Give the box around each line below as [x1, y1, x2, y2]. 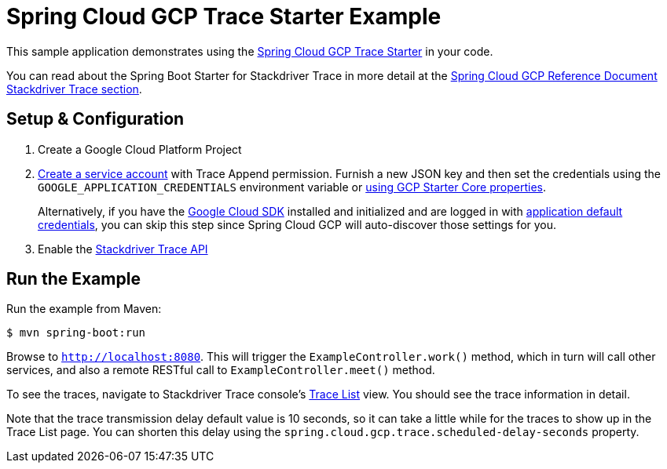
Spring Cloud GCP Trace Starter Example [6, 3, 442, 30]
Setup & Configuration [6, 109, 185, 129]
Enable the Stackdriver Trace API [38, 242, 208, 256]
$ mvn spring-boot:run [6, 326, 146, 340]
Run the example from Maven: [6, 302, 162, 316]
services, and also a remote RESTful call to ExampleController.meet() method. [6, 363, 435, 377]
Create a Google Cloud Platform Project [38, 142, 242, 156]
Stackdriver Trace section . [6, 82, 142, 96]
